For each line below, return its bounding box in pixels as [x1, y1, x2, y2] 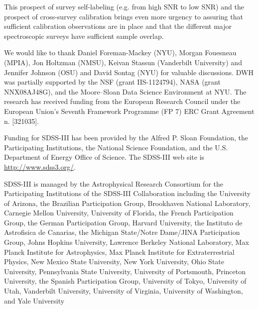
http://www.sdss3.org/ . [4, 161, 76, 172]
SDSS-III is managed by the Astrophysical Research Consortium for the [4, 178, 223, 189]
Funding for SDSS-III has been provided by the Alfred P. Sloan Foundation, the [4, 132, 248, 143]
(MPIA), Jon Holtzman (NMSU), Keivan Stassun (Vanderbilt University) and [4, 57, 242, 67]
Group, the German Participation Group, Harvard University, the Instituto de [4, 217, 243, 227]
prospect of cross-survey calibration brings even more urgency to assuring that [4, 11, 243, 21]
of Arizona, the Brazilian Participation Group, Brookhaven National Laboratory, [4, 198, 251, 208]
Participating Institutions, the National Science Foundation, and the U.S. [4, 142, 228, 152]
